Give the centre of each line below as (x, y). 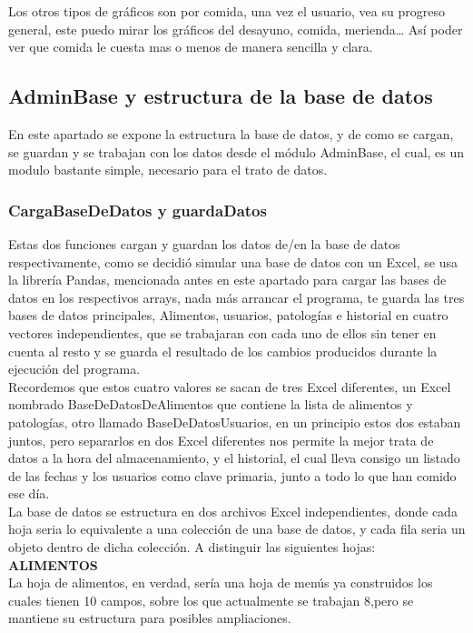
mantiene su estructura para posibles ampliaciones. (150, 618)
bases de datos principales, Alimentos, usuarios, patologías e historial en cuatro (228, 315)
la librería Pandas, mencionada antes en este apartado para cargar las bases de (227, 280)
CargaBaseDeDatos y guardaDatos (138, 210)
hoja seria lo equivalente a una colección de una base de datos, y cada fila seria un (237, 529)
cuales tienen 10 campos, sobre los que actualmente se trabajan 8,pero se (211, 600)
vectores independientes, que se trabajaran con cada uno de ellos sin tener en (222, 332)
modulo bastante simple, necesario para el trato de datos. (168, 170)
